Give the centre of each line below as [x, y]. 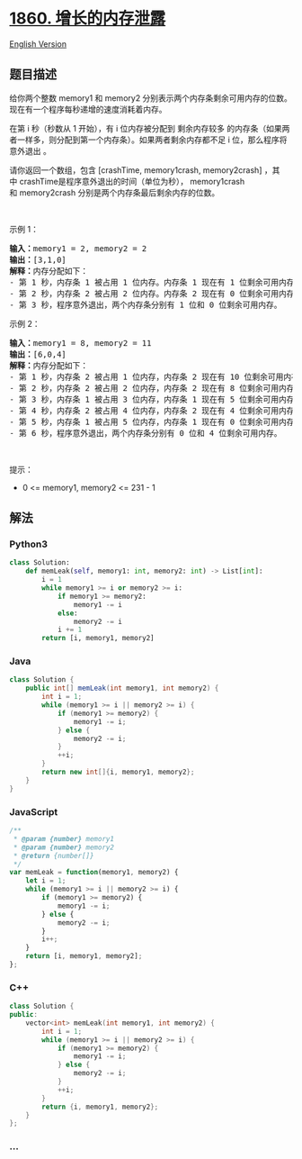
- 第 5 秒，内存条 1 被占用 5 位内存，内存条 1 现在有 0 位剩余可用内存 [152, 421]
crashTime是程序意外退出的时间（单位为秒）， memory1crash [132, 181]
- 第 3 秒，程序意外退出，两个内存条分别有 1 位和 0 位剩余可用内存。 [146, 304]
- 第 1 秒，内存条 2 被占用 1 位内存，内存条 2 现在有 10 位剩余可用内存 [154, 376]
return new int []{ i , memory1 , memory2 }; [118, 772]
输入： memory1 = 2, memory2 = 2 [78, 248]
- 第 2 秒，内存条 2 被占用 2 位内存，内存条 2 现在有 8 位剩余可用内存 [152, 388]
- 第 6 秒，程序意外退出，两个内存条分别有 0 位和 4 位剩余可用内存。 [146, 433]
